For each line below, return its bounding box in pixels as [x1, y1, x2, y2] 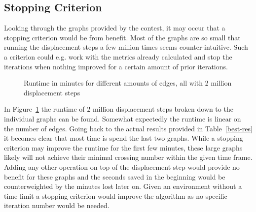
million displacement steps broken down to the [92, 104, 233, 114]
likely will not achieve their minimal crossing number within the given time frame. [4, 152, 253, 162]
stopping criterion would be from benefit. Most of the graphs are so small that [4, 32, 241, 42]
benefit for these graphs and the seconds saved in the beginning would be [4, 171, 225, 182]
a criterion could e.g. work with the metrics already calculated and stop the [4, 51, 232, 61]
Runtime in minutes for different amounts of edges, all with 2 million [24, 78, 232, 88]
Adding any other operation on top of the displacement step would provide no [4, 161, 240, 172]
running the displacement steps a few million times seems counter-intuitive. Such [4, 42, 248, 52]
